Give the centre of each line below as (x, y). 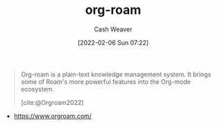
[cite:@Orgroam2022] (52, 102)
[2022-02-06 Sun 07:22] (113, 42)
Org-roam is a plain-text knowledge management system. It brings (116, 74)
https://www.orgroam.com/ (53, 116)
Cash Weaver (113, 29)
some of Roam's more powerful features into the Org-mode (106, 81)
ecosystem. (37, 89)
